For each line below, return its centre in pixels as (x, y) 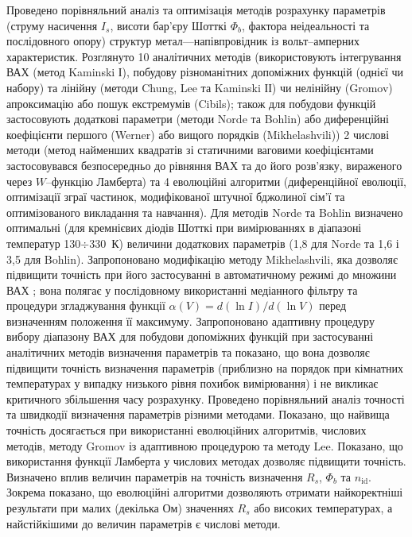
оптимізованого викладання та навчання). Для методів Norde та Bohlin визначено (205, 212)
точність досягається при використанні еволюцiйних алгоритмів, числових (187, 430)
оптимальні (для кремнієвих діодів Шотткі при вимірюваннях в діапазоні (184, 228)
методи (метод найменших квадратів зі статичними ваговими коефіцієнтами (190, 150)
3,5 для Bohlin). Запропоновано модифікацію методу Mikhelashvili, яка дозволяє (202, 259)
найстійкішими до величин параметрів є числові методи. (144, 523)
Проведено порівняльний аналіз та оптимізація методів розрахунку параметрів (196, 10)
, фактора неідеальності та (305, 25)
